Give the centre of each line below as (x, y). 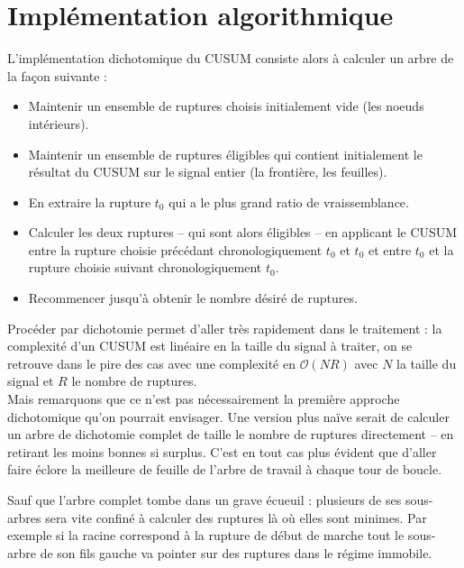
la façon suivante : (57, 75)
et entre (390, 249)
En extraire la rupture (90, 202)
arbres (24, 517)
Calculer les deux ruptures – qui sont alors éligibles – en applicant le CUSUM (243, 232)
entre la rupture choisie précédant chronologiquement (175, 249)
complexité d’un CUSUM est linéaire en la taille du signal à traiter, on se (210, 346)
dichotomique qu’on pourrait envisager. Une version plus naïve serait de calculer (228, 416)
